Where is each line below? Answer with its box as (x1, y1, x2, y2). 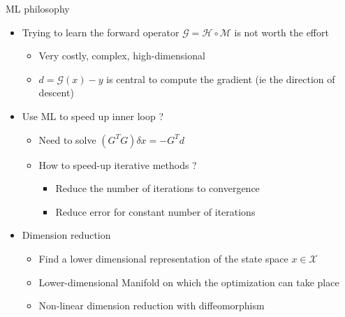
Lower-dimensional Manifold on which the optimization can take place (38, 274, 339, 289)
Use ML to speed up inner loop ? (22, 108, 164, 123)
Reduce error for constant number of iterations (55, 204, 256, 219)
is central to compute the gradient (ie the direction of (106, 71, 335, 86)
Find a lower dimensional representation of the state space (38, 251, 288, 265)
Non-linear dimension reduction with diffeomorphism (38, 298, 265, 313)
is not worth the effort (234, 24, 329, 39)
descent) (38, 85, 74, 100)
